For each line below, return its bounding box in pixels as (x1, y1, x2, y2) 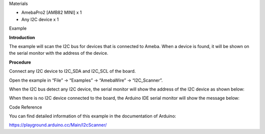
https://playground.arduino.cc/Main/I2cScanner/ (9, 122, 107, 128)
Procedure (9, 59, 31, 65)
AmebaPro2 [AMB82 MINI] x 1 (21, 10, 82, 16)
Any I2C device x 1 (21, 16, 59, 22)
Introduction (9, 34, 35, 40)
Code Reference (9, 104, 42, 110)
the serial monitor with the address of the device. (9, 50, 108, 56)
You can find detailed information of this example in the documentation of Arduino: (9, 113, 176, 119)
